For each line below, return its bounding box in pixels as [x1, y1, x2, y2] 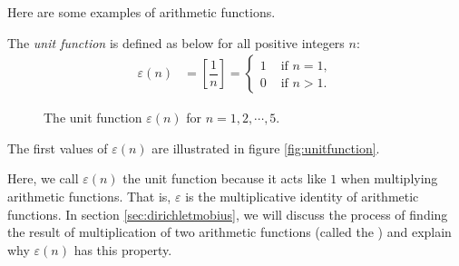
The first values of [7, 138, 108, 157]
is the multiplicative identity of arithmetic [185, 187, 419, 205]
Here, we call [7, 169, 79, 188]
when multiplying [340, 169, 438, 188]
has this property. [73, 240, 172, 259]
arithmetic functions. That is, [7, 187, 171, 205]
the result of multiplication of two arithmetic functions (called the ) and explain [7, 222, 452, 241]
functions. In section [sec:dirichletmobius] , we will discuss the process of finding [7, 204, 448, 223]
